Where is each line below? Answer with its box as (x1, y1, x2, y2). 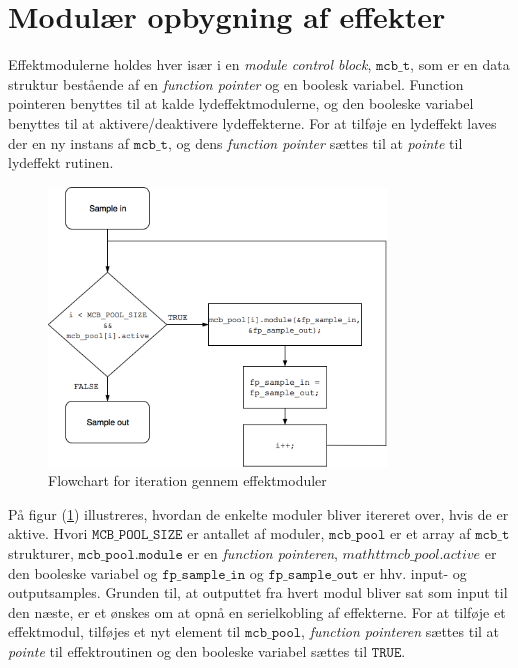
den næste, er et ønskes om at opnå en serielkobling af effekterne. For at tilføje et (8, 601, 506, 622)
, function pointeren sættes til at (301, 621, 500, 642)
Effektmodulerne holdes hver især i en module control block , (8, 54, 372, 75)
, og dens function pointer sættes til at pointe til (167, 132, 463, 153)
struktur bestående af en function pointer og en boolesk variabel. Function (8, 73, 464, 94)
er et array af (389, 523, 471, 544)
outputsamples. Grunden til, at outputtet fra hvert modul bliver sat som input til (8, 582, 508, 603)
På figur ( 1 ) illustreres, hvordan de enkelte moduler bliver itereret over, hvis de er (8, 503, 509, 524)
